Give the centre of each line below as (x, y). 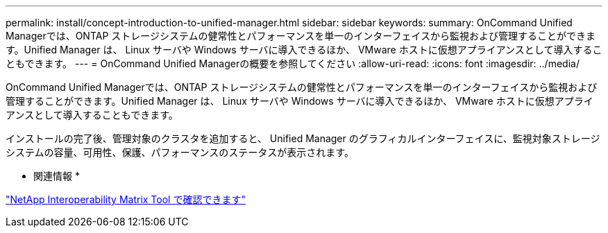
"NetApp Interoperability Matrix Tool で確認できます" (126, 199)
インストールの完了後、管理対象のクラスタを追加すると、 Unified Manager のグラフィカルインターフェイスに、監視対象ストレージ (303, 138)
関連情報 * (57, 176)
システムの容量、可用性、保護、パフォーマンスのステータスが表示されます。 (180, 152)
